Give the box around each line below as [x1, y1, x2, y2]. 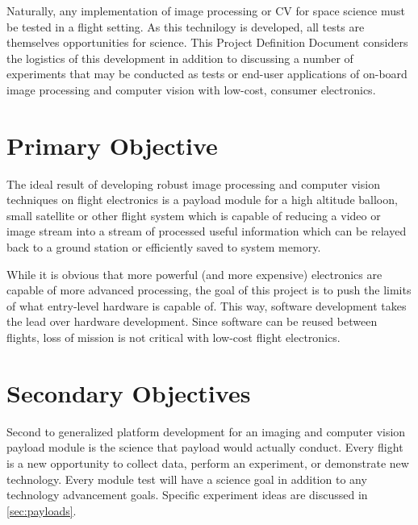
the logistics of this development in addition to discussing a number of [6, 49, 353, 66]
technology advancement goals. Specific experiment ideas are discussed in [6, 486, 368, 503]
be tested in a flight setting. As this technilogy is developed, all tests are [6, 18, 365, 35]
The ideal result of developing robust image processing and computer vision [6, 175, 380, 192]
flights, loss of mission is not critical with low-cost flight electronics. [6, 329, 341, 346]
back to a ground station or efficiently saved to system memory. [6, 239, 321, 256]
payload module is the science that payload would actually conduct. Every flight [6, 439, 403, 456]
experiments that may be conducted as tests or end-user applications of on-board [6, 65, 408, 82]
